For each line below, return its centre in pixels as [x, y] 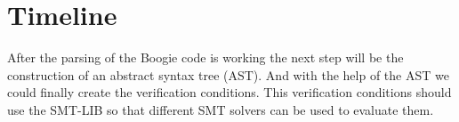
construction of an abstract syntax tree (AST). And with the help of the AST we [228, 74]
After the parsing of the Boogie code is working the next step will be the [205, 57]
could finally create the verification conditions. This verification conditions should [229, 92]
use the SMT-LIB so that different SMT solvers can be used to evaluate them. [221, 109]
